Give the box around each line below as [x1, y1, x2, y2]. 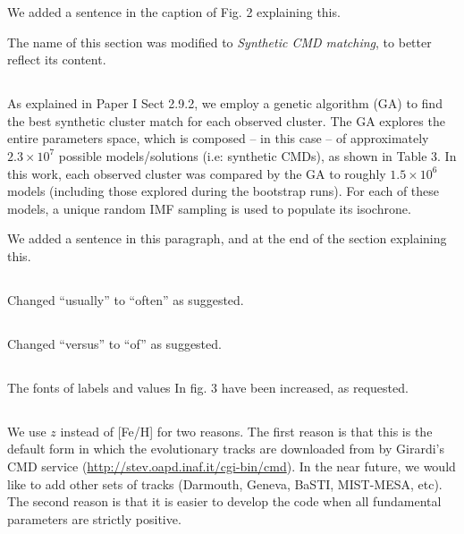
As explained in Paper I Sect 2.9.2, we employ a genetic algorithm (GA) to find [7, 94, 443, 113]
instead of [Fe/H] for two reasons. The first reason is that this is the [60, 421, 433, 440]
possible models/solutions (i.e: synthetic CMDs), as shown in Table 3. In [58, 146, 457, 165]
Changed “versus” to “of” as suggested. [7, 334, 222, 352]
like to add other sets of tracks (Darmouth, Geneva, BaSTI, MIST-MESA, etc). [7, 474, 443, 493]
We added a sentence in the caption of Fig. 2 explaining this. [7, 3, 341, 21]
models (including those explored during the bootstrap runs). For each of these [7, 182, 440, 200]
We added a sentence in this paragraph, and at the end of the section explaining [7, 229, 447, 248]
